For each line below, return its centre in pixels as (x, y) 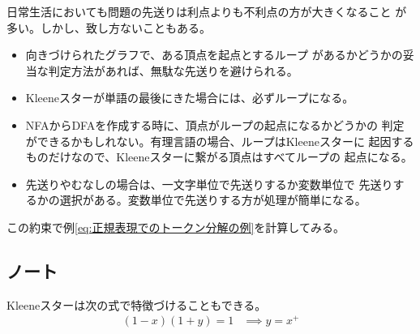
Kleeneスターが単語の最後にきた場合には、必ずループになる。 (190, 98)
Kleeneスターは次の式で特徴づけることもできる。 (137, 304)
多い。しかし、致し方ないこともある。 (109, 27)
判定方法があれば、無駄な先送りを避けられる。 (173, 70)
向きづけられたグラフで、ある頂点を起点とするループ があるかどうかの (214, 55)
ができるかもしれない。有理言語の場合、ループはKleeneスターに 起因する (220, 141)
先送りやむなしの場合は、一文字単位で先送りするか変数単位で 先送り (209, 184)
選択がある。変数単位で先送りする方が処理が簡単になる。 (213, 200)
